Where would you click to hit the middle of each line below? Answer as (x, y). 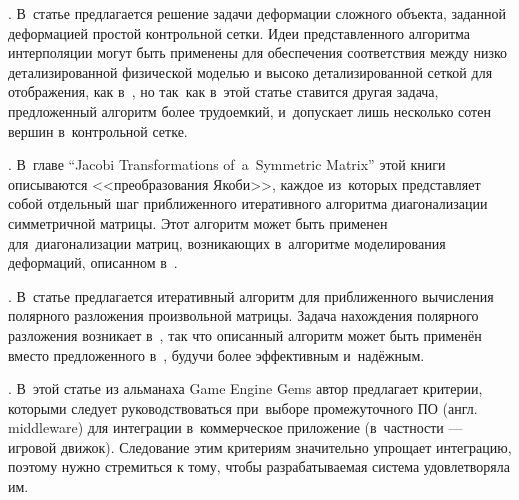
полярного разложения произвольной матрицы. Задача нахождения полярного (243, 315)
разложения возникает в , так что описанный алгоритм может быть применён (245, 334)
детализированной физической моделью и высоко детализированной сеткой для (250, 71)
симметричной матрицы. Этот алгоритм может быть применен (198, 222)
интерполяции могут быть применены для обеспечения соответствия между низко (258, 52)
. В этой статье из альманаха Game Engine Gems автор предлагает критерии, (245, 388)
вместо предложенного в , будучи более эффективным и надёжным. (216, 354)
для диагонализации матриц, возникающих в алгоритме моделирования (227, 242)
